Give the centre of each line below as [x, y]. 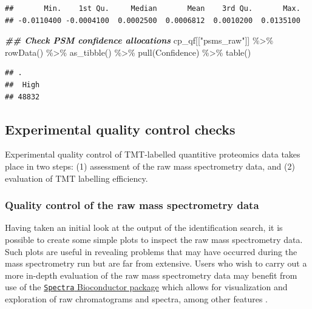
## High [22, 85]
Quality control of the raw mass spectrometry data [132, 205]
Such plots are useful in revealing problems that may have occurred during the [151, 251]
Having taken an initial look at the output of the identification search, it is [144, 228]
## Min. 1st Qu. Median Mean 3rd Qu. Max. [153, 8]
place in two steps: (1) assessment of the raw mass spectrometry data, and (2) [150, 166]
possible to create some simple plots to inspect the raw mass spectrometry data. [154, 239]
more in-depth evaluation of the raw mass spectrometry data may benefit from [151, 275]
